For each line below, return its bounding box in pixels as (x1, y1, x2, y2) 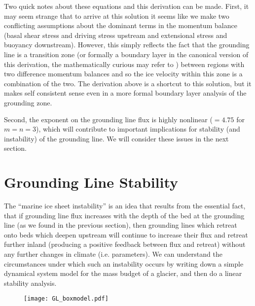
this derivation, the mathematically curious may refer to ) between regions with (4, 59, 245, 69)
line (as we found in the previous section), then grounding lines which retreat (4, 220, 237, 230)
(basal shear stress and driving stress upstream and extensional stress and (4, 30, 227, 40)
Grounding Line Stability (4, 172, 179, 192)
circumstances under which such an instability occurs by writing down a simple (4, 258, 244, 269)
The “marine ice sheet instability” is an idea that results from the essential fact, (4, 201, 246, 211)
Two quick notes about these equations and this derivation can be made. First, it (4, 1, 249, 11)
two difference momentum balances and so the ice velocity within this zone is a (4, 68, 243, 79)
